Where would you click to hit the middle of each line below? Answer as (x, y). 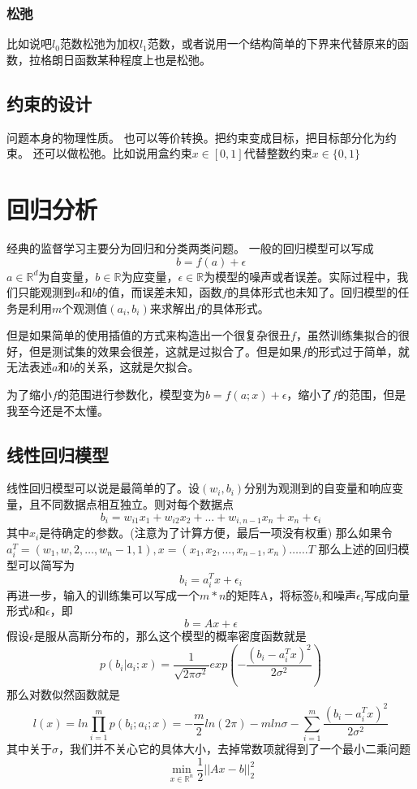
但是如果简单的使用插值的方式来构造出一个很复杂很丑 (148, 335)
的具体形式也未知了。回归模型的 (313, 292)
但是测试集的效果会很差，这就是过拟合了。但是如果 (165, 351)
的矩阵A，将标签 (270, 594)
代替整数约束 (278, 153)
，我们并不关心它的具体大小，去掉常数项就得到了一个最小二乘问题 (234, 749)
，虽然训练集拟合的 (347, 335)
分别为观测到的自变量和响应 (318, 488)
